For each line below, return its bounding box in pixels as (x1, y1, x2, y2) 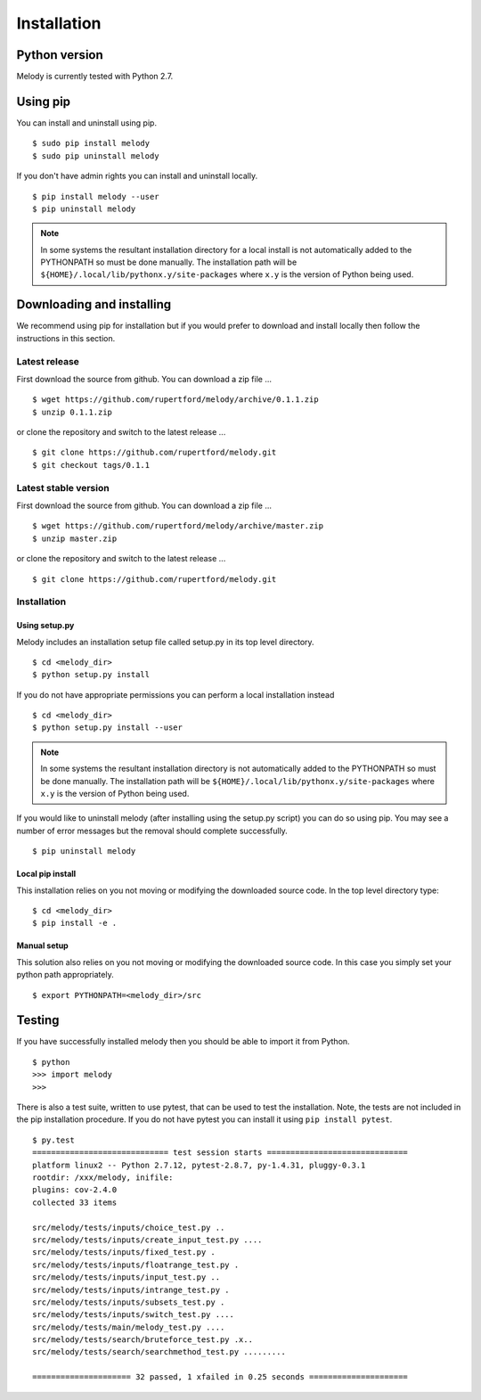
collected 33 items (32, 1197, 118, 1208)
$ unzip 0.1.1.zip (32, 406, 113, 417)
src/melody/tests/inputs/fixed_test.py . (32, 1248, 216, 1257)
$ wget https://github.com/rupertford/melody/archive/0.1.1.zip (32, 395, 320, 405)
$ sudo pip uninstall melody (32, 151, 159, 160)
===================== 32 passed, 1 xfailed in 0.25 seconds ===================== (32, 1372, 409, 1382)
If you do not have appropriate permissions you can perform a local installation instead (16, 689, 335, 700)
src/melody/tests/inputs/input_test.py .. (32, 1273, 221, 1282)
